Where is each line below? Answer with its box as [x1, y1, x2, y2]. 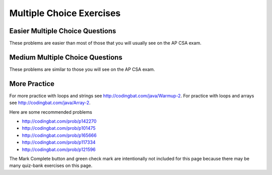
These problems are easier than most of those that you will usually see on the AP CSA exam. [9, 40, 201, 46]
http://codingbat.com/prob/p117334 [22, 139, 96, 145]
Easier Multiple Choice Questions [9, 27, 116, 35]
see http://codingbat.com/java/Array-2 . [9, 100, 91, 106]
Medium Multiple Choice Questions [9, 53, 123, 61]
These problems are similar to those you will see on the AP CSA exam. [9, 66, 156, 72]
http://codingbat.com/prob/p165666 [22, 132, 97, 138]
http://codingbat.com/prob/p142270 [22, 118, 97, 124]
